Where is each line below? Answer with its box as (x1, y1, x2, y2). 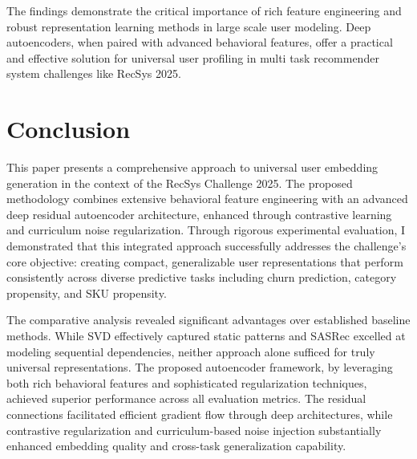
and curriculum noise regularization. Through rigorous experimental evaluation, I (6, 221, 406, 238)
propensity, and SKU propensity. (6, 284, 167, 301)
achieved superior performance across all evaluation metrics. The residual (6, 390, 366, 407)
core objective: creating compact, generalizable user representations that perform (6, 253, 403, 270)
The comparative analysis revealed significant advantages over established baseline (6, 311, 411, 328)
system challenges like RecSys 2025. (6, 65, 181, 82)
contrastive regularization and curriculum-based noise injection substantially (6, 421, 382, 438)
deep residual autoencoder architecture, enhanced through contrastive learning (6, 205, 392, 222)
